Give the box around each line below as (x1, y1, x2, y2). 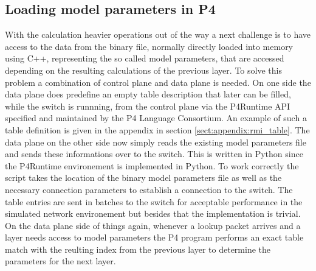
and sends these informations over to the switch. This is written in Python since (5, 147, 303, 160)
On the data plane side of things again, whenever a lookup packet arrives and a (5, 219, 301, 231)
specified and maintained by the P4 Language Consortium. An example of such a (5, 111, 307, 124)
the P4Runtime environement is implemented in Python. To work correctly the (5, 159, 299, 172)
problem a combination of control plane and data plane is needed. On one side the (5, 76, 311, 88)
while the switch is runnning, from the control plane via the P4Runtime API (5, 99, 290, 112)
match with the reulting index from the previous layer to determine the (5, 242, 270, 255)
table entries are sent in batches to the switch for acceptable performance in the (5, 195, 303, 208)
